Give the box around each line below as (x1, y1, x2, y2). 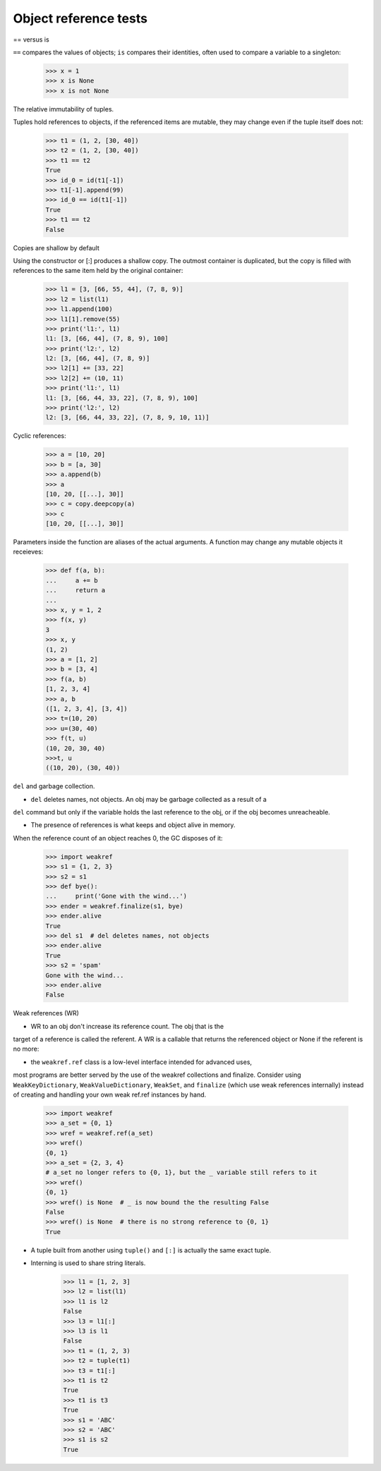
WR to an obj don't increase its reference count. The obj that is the (30, 1022, 224, 1030)
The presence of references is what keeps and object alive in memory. (30, 821, 236, 829)
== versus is (13, 35, 49, 44)
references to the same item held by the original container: (13, 267, 183, 275)
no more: (13, 1044, 40, 1054)
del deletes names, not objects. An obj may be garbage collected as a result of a (30, 795, 267, 803)
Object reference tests (13, 11, 148, 26)
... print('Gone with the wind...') (45, 892, 187, 901)
